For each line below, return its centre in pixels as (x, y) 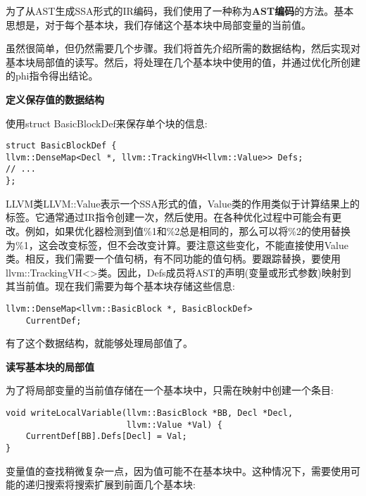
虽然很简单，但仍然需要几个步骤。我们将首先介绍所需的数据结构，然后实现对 (183, 48)
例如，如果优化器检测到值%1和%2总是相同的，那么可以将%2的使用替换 (188, 230)
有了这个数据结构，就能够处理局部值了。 (99, 343)
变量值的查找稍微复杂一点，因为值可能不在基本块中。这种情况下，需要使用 (178, 470)
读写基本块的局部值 (50, 366)
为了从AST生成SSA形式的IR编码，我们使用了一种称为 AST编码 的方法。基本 (180, 11)
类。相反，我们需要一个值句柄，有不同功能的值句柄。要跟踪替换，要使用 (173, 259)
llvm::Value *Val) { (174, 425)
